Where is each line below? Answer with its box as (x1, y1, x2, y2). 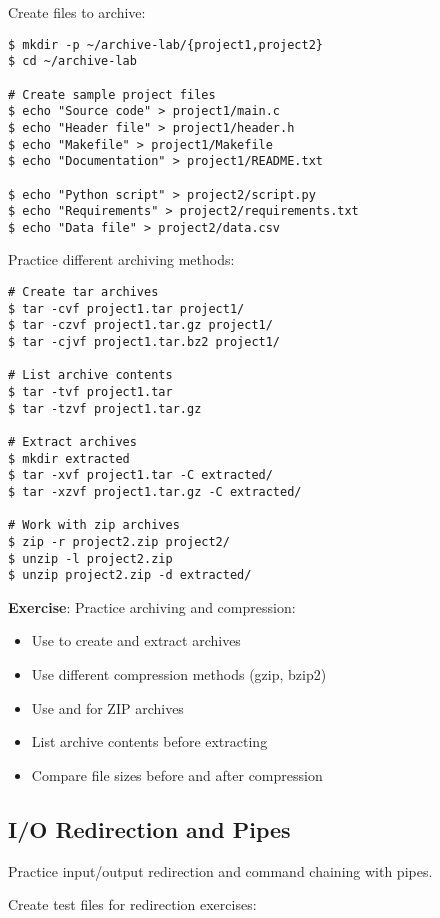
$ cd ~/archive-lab (8, 54, 137, 69)
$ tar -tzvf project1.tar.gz (8, 401, 202, 416)
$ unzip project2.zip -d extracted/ (8, 568, 252, 583)
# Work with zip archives (8, 518, 180, 533)
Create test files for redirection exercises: (8, 894, 257, 915)
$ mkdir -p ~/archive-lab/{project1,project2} (8, 37, 323, 52)
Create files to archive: (8, 2, 146, 22)
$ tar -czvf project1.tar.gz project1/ (8, 318, 273, 333)
